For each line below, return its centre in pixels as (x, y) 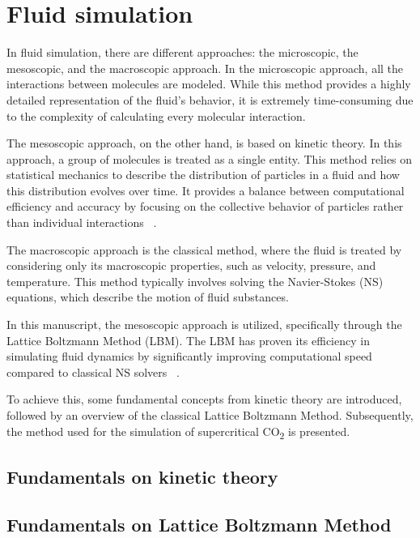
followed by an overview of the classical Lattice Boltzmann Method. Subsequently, (210, 415)
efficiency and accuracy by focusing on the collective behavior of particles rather (205, 206)
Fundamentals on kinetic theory (142, 477)
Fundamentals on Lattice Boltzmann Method (199, 524)
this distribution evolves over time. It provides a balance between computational (206, 190)
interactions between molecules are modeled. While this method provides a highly (209, 84)
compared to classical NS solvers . (93, 371)
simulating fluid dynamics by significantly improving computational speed (189, 356)
